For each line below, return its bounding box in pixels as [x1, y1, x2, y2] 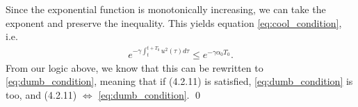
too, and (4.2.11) [6, 88, 77, 102]
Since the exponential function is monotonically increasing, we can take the [6, 2, 326, 16]
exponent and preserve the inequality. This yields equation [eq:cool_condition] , [6, 15, 342, 30]
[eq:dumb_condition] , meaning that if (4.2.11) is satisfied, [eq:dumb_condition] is [6, 74, 353, 88]
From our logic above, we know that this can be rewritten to [6, 60, 263, 75]
